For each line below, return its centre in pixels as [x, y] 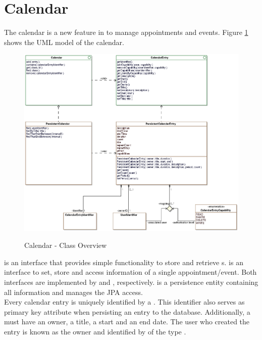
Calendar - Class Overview [66, 245]
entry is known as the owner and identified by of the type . [95, 332]
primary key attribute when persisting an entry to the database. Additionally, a [127, 311]
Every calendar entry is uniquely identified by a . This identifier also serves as [124, 302]
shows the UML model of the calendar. [64, 42]
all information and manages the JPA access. [73, 292]
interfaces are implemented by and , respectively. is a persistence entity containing [131, 282]
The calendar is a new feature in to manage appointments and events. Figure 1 [126, 32]
